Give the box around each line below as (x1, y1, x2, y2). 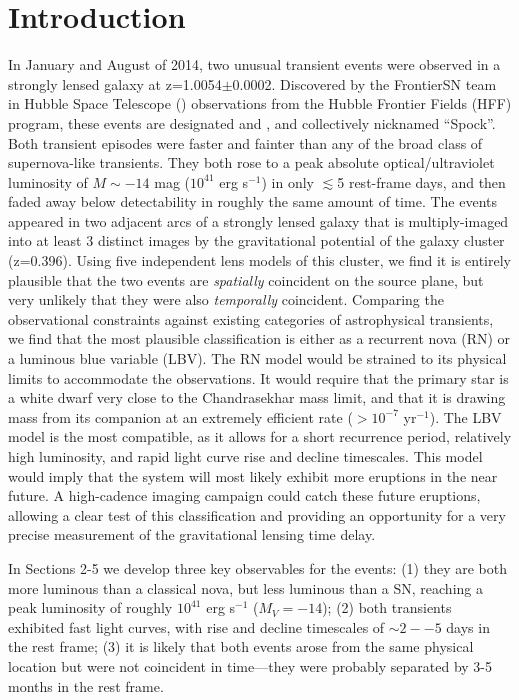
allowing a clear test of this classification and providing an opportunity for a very (8, 504, 506, 525)
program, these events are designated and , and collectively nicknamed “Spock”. (8, 112, 496, 133)
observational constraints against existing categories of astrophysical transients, (8, 308, 494, 329)
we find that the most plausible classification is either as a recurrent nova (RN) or (8, 328, 511, 349)
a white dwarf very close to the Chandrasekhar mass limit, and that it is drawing (8, 387, 506, 408)
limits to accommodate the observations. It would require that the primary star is (8, 367, 509, 388)
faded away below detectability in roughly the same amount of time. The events (8, 191, 497, 212)
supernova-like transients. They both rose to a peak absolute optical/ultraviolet (8, 152, 495, 173)
